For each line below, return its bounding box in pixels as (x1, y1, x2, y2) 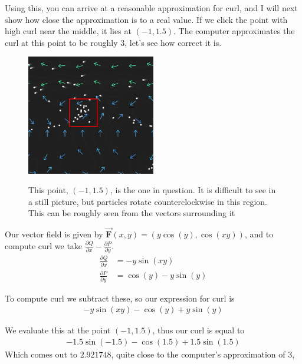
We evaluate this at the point (5, 324, 111, 336)
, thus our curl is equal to (152, 324, 245, 336)
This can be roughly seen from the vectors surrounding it (28, 207, 235, 219)
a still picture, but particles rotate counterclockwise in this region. (28, 195, 267, 207)
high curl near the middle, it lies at (5, 25, 132, 37)
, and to (244, 228, 274, 240)
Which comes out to (5, 348, 77, 360)
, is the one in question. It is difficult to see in (110, 184, 276, 196)
